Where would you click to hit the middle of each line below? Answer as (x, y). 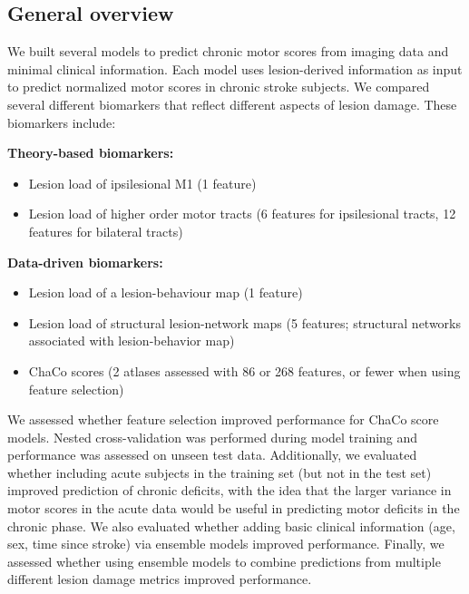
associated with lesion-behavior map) (132, 341)
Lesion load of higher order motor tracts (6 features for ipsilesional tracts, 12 (242, 214)
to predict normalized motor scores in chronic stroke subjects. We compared (219, 87)
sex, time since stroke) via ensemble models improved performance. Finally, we (226, 544)
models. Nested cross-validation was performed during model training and (213, 437)
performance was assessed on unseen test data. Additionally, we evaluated (212, 455)
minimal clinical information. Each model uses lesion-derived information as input (235, 68)
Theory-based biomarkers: (91, 153)
